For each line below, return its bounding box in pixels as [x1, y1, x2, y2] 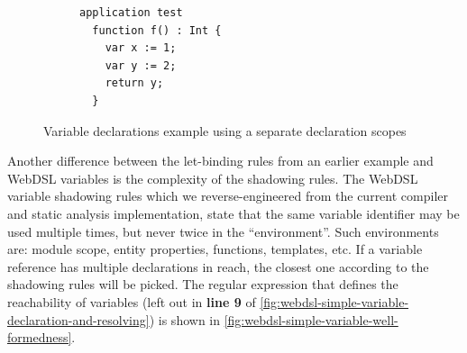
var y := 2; [105, 59, 177, 72]
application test [79, 6, 183, 19]
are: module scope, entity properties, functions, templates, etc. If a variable [7, 240, 423, 258]
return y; [105, 77, 164, 90]
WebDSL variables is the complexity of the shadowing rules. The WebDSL [7, 168, 418, 187]
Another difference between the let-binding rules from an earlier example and [7, 151, 434, 170]
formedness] [7, 328, 72, 347]
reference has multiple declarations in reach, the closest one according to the [7, 257, 429, 276]
